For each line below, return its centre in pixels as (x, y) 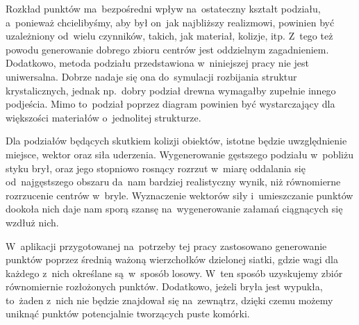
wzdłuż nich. (32, 222)
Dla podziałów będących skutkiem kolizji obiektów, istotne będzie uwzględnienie (176, 141)
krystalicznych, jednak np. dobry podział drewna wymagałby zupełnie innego (171, 90)
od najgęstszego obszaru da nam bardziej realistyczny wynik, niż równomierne (173, 182)
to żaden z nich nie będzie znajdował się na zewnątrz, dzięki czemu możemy (169, 300)
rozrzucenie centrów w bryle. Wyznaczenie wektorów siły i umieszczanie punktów (179, 195)
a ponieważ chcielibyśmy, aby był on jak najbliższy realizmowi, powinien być (170, 22)
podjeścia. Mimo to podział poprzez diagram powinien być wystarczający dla (170, 104)
